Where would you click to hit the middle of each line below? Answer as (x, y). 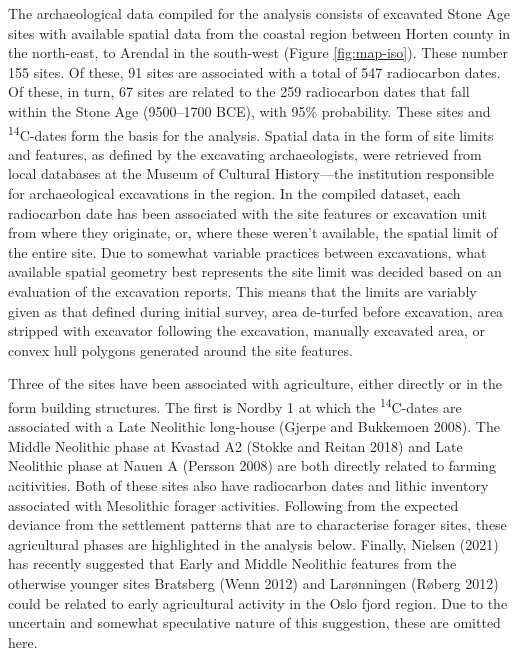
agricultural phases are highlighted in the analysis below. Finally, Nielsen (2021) (253, 543)
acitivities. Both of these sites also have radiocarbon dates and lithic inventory (248, 484)
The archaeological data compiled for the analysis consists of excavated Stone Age (259, 13)
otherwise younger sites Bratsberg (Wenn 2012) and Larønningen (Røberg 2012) (253, 582)
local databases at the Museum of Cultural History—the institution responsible (251, 173)
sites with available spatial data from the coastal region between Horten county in (259, 32)
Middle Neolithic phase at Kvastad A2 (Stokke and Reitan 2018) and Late (235, 445)
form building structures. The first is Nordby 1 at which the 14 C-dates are (235, 405)
